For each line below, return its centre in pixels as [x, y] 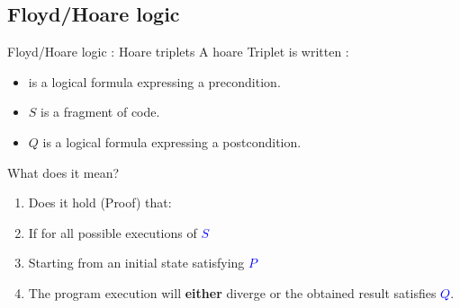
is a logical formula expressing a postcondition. [172, 141]
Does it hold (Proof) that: [100, 202]
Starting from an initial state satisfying [136, 263]
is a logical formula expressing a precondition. [154, 81]
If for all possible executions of [113, 232]
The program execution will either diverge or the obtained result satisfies [232, 292]
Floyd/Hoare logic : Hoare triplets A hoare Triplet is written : [178, 52]
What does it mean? [63, 172]
